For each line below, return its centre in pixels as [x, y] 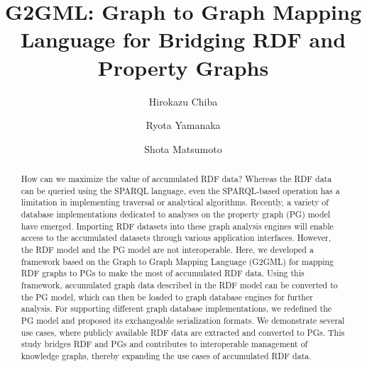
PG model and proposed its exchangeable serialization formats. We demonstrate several [183, 320]
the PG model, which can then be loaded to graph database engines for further [167, 297]
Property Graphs [183, 67]
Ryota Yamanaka [183, 125]
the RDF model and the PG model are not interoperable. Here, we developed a [167, 250]
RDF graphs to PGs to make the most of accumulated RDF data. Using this [163, 273]
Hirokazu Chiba [183, 101]
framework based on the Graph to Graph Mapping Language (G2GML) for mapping [177, 261]
